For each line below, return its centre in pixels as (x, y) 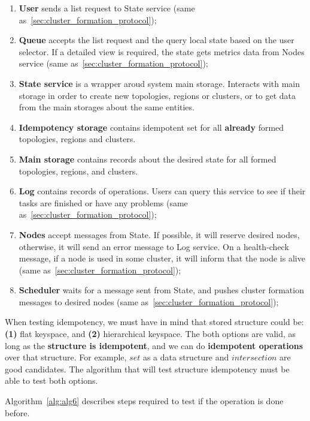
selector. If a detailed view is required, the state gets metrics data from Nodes (162, 51)
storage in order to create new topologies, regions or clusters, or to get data (157, 95)
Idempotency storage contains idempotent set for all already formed (151, 127)
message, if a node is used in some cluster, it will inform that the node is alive (162, 258)
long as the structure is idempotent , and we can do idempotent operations (154, 345)
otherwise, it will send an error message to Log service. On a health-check (154, 246)
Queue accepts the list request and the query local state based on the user (156, 40)
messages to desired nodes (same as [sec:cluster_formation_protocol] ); (149, 301)
